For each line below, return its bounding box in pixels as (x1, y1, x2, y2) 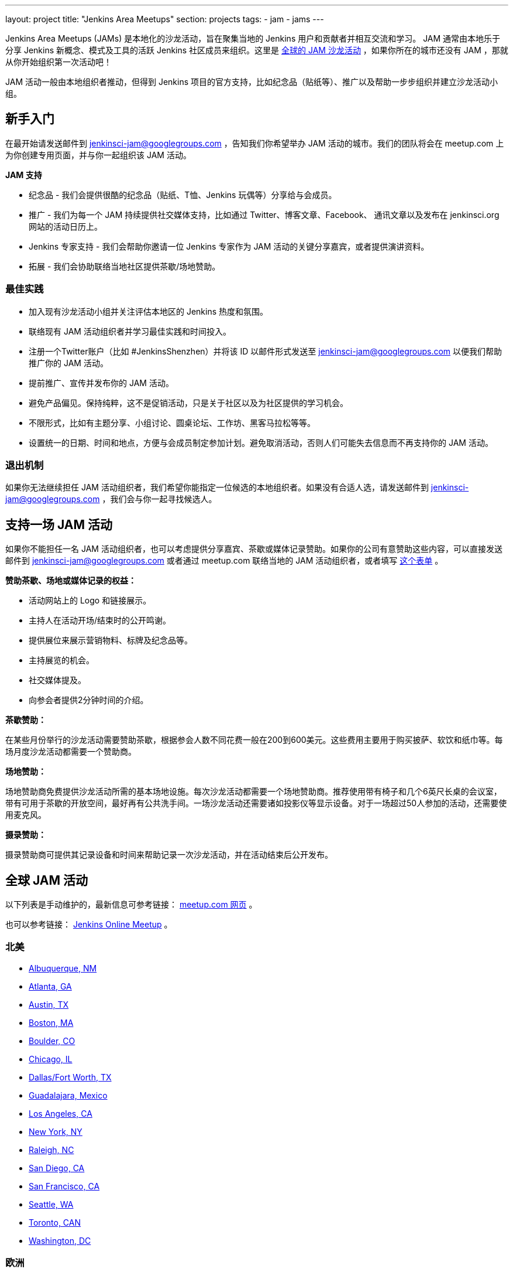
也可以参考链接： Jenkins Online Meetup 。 (5, 919, 173, 930)
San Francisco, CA (29, 1181, 100, 1191)
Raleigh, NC (29, 1144, 74, 1155)
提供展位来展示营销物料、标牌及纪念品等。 (29, 635, 192, 646)
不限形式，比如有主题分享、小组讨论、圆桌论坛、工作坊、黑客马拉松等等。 (29, 417, 315, 428)
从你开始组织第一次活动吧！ (5, 57, 112, 67)
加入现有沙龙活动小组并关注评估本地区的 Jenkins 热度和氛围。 (29, 306, 268, 316)
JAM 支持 (5, 169, 42, 180)
